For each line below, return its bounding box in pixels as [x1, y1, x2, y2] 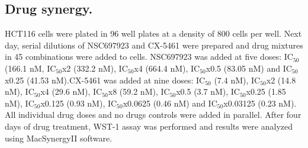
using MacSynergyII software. [5, 131, 113, 144]
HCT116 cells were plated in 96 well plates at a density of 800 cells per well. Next [5, 27, 302, 40]
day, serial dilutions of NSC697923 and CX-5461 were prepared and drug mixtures [5, 38, 303, 51]
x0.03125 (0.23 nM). [223, 96, 297, 109]
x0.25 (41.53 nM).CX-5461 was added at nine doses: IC [5, 73, 206, 86]
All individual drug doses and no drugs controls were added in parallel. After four [5, 108, 301, 121]
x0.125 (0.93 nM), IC [40, 96, 117, 109]
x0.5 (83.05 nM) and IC [206, 62, 292, 74]
